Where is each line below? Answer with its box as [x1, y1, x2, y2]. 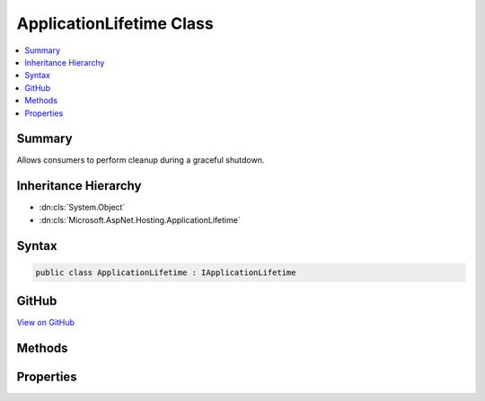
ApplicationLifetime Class [16, 13, 215, 33]
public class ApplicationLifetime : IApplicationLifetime [35, 267, 296, 278]
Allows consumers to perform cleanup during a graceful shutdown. [16, 155, 265, 165]
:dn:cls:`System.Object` [39, 202, 126, 213]
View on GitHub [16, 317, 75, 328]
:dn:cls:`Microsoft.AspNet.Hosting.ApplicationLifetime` [39, 214, 242, 225]
